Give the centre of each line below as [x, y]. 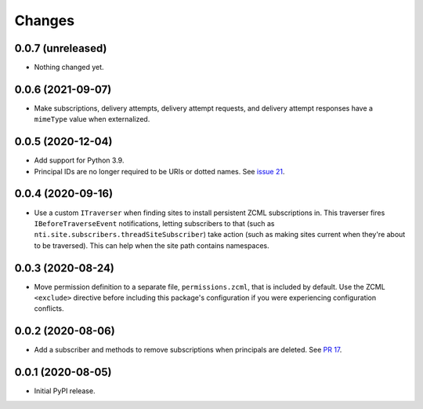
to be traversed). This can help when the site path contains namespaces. [152, 245]
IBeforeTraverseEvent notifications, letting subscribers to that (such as [154, 223]
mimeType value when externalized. [92, 119]
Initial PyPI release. [65, 391]
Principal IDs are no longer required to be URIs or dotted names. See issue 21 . [159, 171]
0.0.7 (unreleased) [61, 48]
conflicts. [49, 309]
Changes [44, 20]
